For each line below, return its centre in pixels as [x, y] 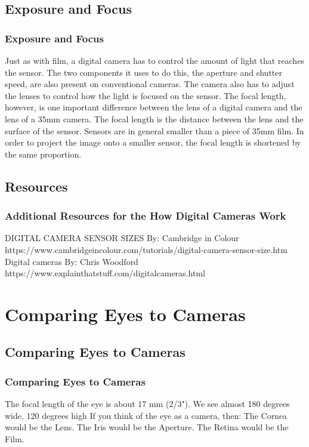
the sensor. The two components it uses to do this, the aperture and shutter [143, 72]
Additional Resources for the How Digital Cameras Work [146, 216]
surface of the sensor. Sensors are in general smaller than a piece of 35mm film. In [154, 130]
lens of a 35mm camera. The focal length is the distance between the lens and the [154, 118]
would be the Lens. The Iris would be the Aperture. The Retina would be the [147, 427]
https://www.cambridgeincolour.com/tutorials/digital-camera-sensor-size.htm [146, 249]
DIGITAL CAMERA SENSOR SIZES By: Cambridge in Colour [122, 238]
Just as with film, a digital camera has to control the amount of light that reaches [154, 60]
